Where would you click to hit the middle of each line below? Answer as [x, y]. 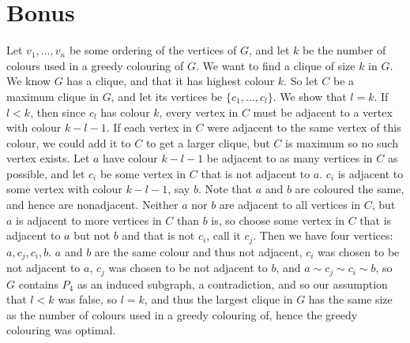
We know [28, 81]
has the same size [350, 299]
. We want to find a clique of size [275, 65]
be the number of [344, 50]
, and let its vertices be [167, 96]
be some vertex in [143, 173]
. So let [301, 81]
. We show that [310, 96]
